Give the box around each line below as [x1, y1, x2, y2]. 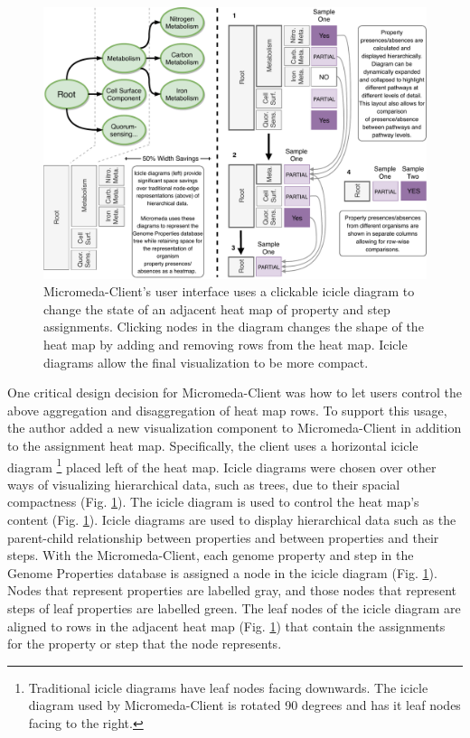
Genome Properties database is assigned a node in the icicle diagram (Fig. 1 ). [7, 563, 437, 582]
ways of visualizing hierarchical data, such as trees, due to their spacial [7, 474, 400, 493]
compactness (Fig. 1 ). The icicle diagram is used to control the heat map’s [7, 492, 419, 511]
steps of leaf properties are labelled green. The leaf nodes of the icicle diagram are [7, 598, 461, 617]
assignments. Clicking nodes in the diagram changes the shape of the [43, 317, 424, 336]
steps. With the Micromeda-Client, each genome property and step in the [7, 546, 414, 565]
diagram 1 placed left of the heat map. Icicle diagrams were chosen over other [7, 454, 437, 476]
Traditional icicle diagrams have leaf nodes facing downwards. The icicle [28, 677, 428, 696]
